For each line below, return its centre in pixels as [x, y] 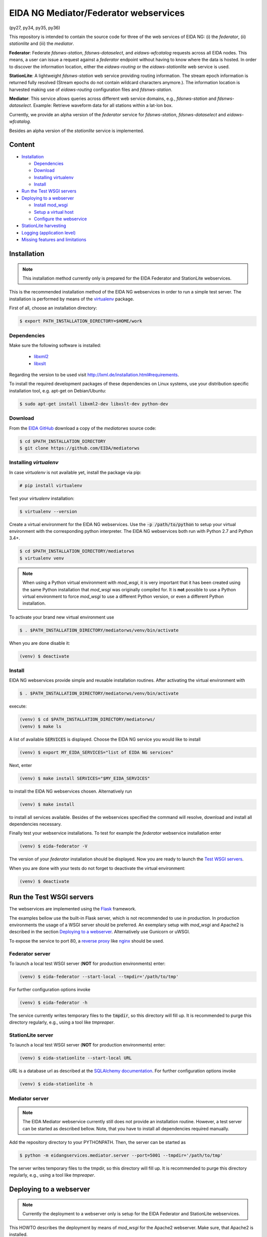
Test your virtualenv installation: [42, 498]
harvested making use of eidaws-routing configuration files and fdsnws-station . [91, 90]
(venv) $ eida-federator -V [53, 846]
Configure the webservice [60, 219]
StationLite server [31, 1035]
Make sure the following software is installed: [55, 345]
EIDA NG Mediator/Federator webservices [97, 13]
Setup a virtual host [54, 212]
